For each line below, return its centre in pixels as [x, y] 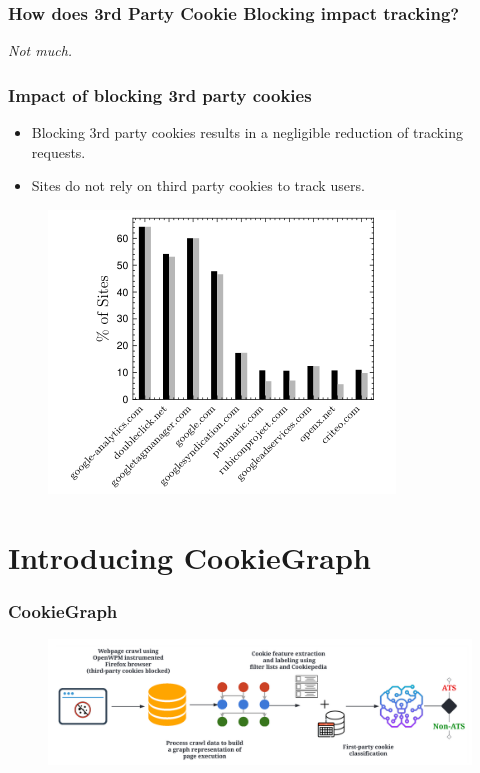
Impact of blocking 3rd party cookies [160, 94]
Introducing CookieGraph [189, 556]
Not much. [40, 50]
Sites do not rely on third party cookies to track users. [198, 185]
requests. [58, 151]
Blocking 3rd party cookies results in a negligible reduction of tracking [247, 132]
